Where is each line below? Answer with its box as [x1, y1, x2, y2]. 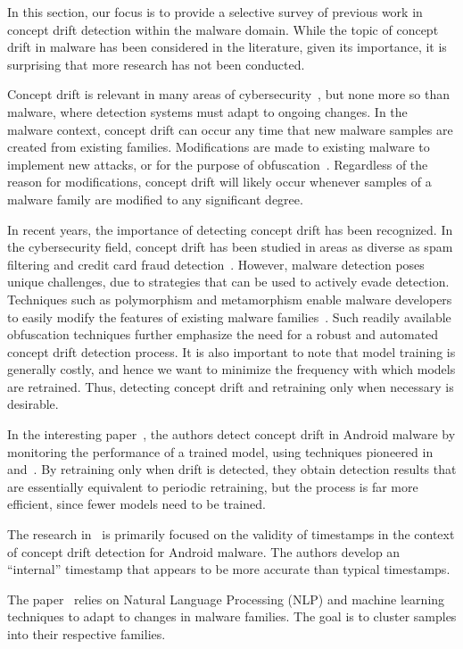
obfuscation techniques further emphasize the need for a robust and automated [7, 325, 439, 344]
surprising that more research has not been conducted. [7, 54, 305, 73]
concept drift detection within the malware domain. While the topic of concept [7, 20, 439, 38]
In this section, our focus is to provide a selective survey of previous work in [7, 3, 423, 21]
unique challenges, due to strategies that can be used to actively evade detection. [7, 272, 450, 291]
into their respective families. [7, 625, 166, 643]
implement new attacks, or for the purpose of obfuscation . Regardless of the [7, 154, 428, 173]
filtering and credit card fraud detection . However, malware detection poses [7, 254, 425, 273]
